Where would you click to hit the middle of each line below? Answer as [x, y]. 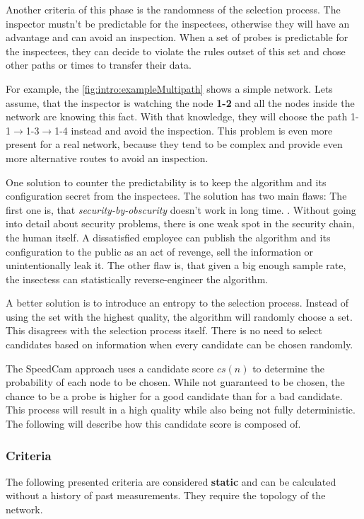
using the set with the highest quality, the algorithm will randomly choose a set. [179, 316]
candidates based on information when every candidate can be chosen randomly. [180, 344]
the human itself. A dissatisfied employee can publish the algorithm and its [168, 237]
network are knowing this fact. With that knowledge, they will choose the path [177, 116]
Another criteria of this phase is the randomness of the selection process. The [173, 9]
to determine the [289, 368]
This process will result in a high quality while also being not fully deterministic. [181, 410]
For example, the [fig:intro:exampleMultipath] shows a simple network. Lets [169, 88]
